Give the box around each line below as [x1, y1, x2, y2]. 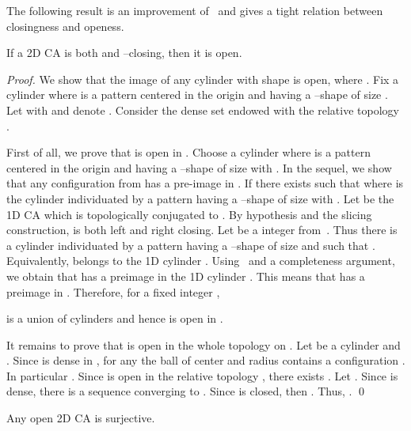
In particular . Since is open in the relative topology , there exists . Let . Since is [6, 367, 398, 384]
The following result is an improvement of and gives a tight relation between [6, 2, 383, 18]
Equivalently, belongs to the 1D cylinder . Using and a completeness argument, [6, 252, 395, 269]
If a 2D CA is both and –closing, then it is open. [6, 44, 242, 61]
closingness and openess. [6, 17, 124, 34]
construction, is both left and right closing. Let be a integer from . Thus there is [6, 221, 398, 238]
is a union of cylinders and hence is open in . [6, 310, 223, 327]
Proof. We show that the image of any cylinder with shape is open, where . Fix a [6, 70, 399, 87]
